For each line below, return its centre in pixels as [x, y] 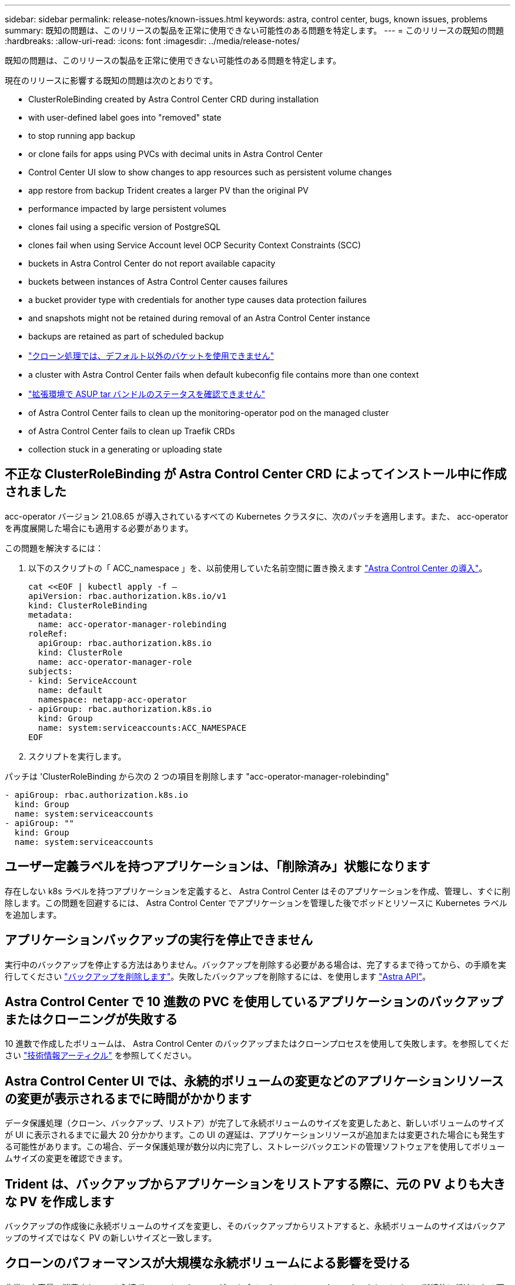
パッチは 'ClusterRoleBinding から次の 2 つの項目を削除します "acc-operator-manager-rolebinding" [197, 776]
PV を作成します [67, 1201]
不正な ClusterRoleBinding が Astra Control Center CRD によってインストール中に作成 [256, 474]
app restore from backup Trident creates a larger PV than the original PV [168, 190]
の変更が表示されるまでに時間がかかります [128, 1098]
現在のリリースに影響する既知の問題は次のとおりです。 [111, 80]
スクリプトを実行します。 [77, 756]
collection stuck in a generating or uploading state [125, 449]
